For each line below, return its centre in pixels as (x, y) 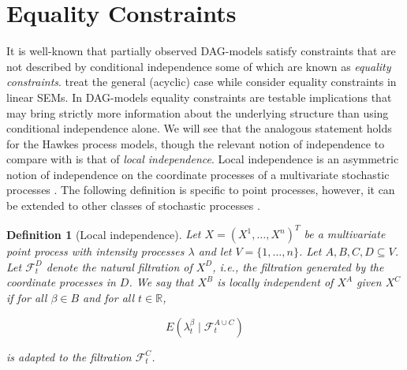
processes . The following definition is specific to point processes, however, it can (201, 190)
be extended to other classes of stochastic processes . (133, 206)
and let (215, 251)
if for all (27, 297)
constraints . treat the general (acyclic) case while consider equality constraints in (202, 82)
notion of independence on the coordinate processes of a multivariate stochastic (198, 174)
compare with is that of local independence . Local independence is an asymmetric (203, 159)
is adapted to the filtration (69, 356)
